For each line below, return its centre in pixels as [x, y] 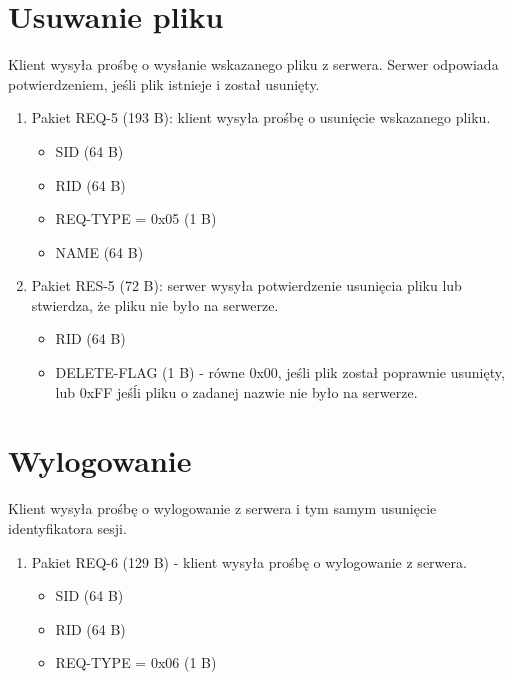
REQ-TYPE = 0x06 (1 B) [136, 662]
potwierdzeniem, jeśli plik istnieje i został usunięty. [164, 83]
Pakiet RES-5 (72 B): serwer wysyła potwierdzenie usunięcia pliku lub [246, 285]
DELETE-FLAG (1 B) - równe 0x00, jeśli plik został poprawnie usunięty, [280, 372]
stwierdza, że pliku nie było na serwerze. [155, 304]
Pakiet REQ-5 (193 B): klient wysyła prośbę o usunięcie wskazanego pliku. [261, 117]
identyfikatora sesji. [67, 527]
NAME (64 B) [99, 251]
